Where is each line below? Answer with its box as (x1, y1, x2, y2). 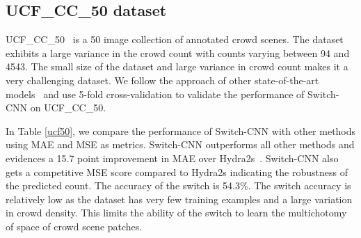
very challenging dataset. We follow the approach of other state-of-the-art (6, 72, 319, 87)
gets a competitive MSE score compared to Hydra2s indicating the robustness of (6, 164, 348, 179)
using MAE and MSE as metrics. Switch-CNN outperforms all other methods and (6, 137, 355, 152)
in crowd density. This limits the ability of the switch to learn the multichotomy (6, 205, 347, 220)
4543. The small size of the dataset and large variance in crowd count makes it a (6, 59, 348, 74)
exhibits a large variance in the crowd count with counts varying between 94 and (6, 45, 350, 60)
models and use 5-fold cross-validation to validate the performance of (6, 86, 305, 101)
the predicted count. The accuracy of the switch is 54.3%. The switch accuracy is (6, 178, 351, 193)
